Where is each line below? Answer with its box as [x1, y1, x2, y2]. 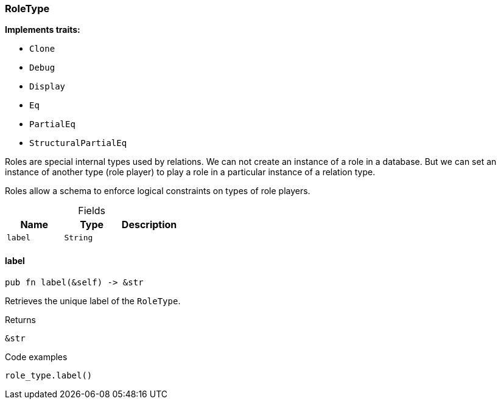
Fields [78, 204, 106, 217]
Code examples [5, 351, 68, 362]
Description [121, 218, 177, 231]
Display [29, 82, 66, 92]
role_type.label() [5, 370, 93, 380]
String [64, 233, 93, 243]
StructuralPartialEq [29, 138, 127, 148]
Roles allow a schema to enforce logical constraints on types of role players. [5, 186, 310, 197]
